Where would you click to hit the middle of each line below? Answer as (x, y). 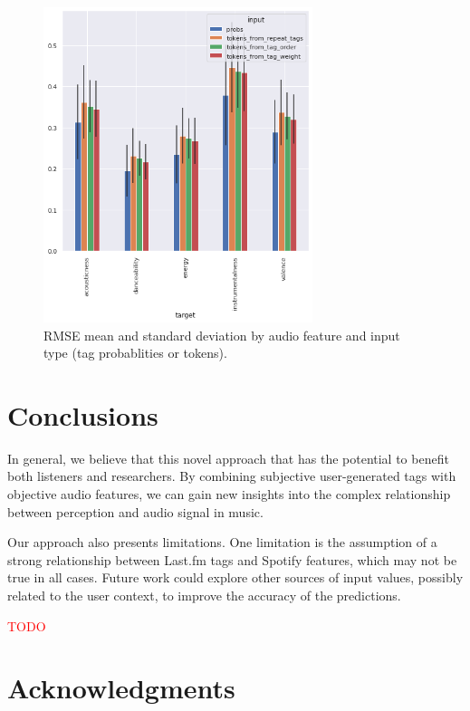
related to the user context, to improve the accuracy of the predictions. (204, 596)
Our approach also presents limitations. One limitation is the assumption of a (222, 542)
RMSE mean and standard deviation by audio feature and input (222, 335)
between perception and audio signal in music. (135, 511)
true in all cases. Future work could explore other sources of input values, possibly (235, 577)
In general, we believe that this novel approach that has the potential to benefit (228, 458)
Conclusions (83, 414)
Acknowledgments (121, 688)
